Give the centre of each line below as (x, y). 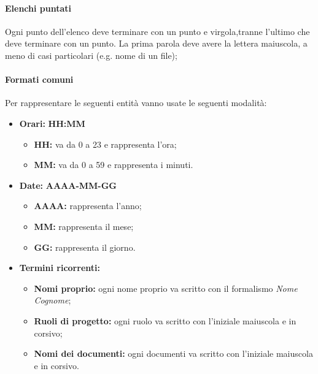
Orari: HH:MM (52, 123)
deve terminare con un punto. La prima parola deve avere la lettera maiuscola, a (156, 43)
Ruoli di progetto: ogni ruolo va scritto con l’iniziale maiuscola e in (165, 320)
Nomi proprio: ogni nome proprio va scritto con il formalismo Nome (166, 288)
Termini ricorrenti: (60, 268)
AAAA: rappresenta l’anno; (88, 206)
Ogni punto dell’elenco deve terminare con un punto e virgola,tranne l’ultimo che (157, 31)
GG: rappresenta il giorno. (85, 247)
